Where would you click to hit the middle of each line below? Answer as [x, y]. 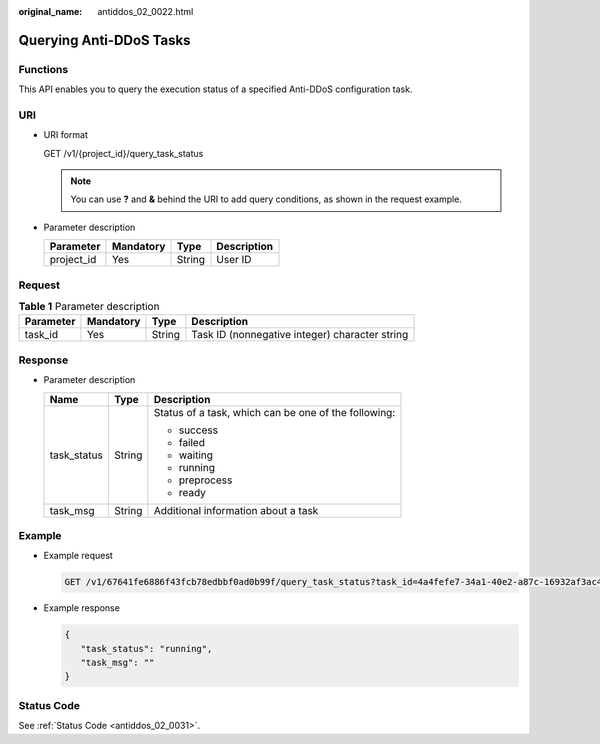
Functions [43, 69]
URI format [66, 135]
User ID [234, 260]
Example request [78, 556]
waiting [196, 455]
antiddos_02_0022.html [145, 11]
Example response [81, 608]
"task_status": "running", [146, 648]
